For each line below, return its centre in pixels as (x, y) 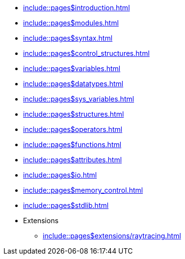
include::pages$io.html (60, 175)
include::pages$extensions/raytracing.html (112, 236)
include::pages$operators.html (73, 129)
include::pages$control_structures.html (86, 53)
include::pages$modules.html (71, 23)
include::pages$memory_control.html (83, 190)
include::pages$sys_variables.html (79, 99)
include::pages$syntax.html (68, 38)
